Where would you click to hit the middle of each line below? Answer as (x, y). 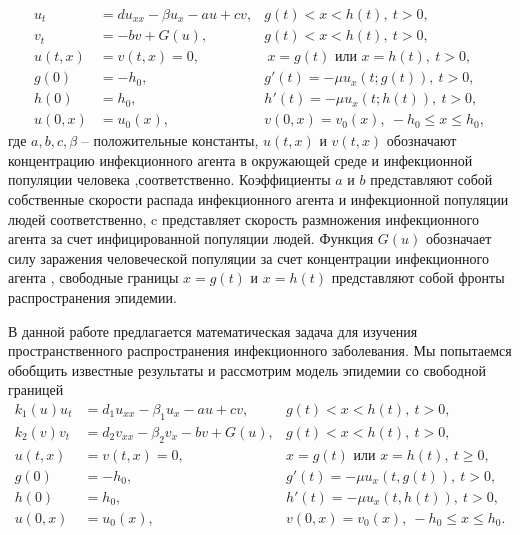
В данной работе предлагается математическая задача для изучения (213, 330)
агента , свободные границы (93, 277)
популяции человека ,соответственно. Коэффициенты (169, 179)
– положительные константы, (170, 140)
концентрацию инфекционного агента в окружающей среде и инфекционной (240, 159)
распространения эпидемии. (92, 296)
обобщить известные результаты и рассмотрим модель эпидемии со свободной (247, 369)
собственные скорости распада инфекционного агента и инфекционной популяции (258, 198)
